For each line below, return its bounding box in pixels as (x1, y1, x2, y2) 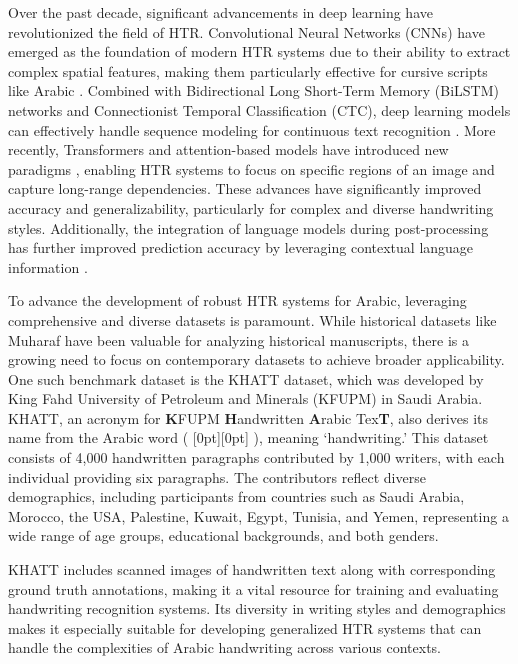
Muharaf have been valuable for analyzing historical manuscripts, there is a (8, 329, 469, 350)
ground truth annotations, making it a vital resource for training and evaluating (8, 578, 499, 599)
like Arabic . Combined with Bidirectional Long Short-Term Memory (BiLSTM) (8, 80, 500, 101)
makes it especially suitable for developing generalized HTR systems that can (8, 617, 482, 638)
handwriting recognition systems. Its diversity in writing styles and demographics (8, 598, 506, 619)
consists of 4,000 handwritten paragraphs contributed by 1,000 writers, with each (8, 447, 505, 468)
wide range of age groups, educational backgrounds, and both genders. (8, 525, 439, 546)
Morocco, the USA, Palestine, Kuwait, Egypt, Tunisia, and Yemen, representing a (8, 505, 509, 526)
